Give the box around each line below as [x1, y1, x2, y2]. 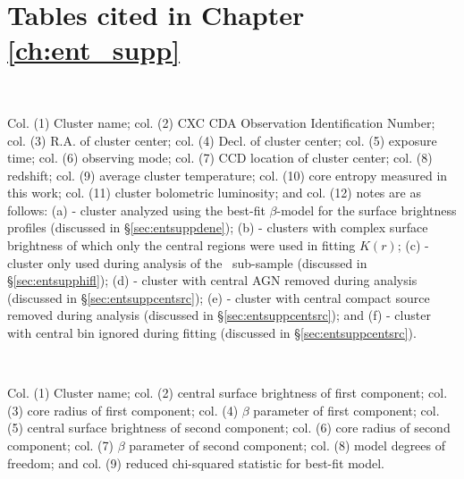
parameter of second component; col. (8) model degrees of [129, 436, 446, 454]
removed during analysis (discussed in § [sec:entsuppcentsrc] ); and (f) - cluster [7, 306, 431, 324]
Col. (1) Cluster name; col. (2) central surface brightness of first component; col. [7, 383, 448, 402]
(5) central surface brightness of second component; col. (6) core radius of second [7, 418, 451, 437]
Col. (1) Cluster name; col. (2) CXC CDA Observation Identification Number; [7, 113, 435, 131]
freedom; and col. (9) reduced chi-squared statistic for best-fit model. [7, 453, 385, 472]
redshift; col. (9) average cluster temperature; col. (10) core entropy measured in [7, 165, 448, 184]
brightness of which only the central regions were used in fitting [7, 236, 356, 255]
